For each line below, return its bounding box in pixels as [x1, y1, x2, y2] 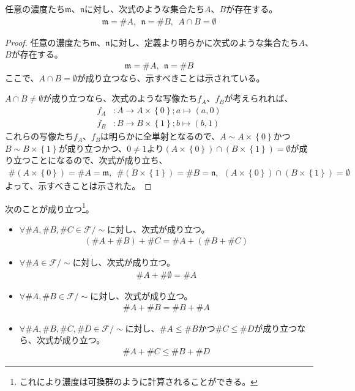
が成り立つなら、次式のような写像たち [43, 92, 198, 105]
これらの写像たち [5, 130, 73, 143]
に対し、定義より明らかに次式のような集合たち [110, 35, 299, 48]
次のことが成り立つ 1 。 [5, 200, 94, 215]
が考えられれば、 [224, 92, 293, 105]
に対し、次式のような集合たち [84, 2, 205, 15]
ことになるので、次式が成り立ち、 [30, 154, 168, 166]
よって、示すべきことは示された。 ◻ [5, 179, 152, 192]
